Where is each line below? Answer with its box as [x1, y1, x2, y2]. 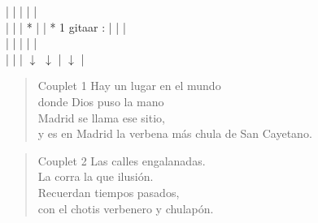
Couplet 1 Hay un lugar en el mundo [37, 77, 221, 94]
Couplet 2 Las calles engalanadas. [37, 152, 206, 169]
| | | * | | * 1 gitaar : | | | [6, 18, 126, 35]
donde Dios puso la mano [37, 92, 164, 109]
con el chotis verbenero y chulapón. [37, 199, 214, 217]
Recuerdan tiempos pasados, [37, 183, 180, 200]
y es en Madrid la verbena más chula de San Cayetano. [37, 125, 312, 142]
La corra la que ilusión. [37, 168, 154, 185]
